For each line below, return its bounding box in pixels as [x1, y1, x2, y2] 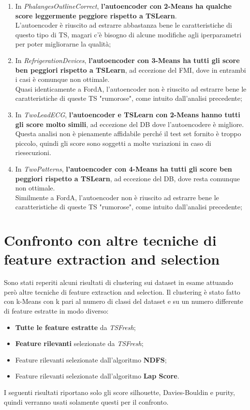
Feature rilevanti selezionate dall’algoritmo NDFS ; [15, 354, 167, 364]
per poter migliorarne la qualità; [15, 39, 111, 49]
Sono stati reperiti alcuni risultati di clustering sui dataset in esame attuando [4, 277, 233, 287]
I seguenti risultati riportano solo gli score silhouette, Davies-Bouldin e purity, [4, 387, 235, 397]
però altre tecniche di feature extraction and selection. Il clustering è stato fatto [4, 286, 240, 297]
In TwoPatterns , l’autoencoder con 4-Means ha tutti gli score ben [15, 163, 232, 173]
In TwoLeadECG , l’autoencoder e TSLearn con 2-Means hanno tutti [15, 109, 240, 119]
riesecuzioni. [15, 147, 51, 158]
